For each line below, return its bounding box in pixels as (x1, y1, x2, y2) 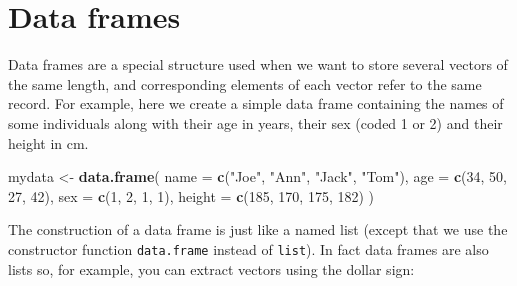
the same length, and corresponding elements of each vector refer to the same (8, 73, 482, 94)
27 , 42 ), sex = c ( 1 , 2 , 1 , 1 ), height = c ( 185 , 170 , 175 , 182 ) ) (8, 185, 375, 206)
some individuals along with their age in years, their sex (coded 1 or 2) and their (8, 112, 503, 133)
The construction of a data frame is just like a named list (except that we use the (8, 219, 508, 240)
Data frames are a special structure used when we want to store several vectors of (8, 54, 508, 75)
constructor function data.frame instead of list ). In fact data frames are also (8, 238, 489, 259)
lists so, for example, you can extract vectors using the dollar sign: (8, 258, 415, 279)
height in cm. (8, 132, 89, 153)
